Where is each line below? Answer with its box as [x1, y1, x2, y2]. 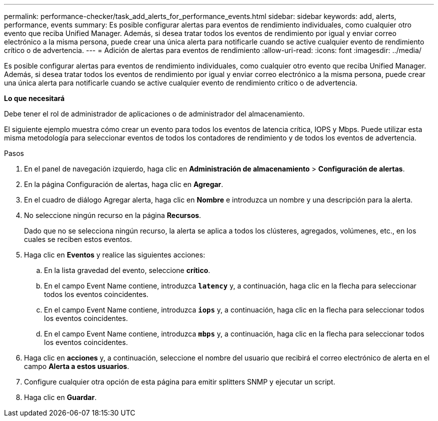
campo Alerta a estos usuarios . [24, 362, 129, 370]
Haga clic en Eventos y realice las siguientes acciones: [24, 250, 205, 259]
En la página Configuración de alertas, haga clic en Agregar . [24, 180, 223, 188]
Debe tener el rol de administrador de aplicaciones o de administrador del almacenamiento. [4, 109, 305, 118]
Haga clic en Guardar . [24, 393, 97, 401]
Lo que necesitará [4, 94, 65, 102]
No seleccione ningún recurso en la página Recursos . [24, 211, 201, 219]
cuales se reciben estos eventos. [24, 235, 132, 243]
